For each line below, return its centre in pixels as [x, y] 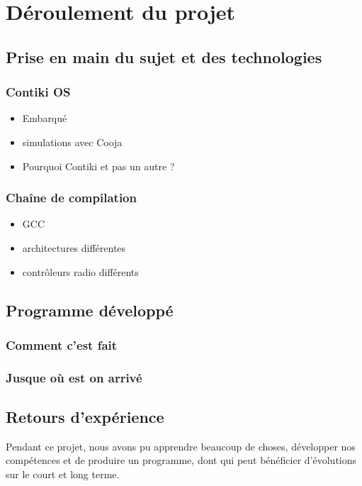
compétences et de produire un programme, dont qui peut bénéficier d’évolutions [181, 460]
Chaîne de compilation [71, 198]
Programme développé [90, 310]
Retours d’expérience [85, 417]
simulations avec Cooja [72, 142]
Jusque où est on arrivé [74, 377]
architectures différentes [74, 247]
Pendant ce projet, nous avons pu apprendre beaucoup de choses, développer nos [181, 446]
